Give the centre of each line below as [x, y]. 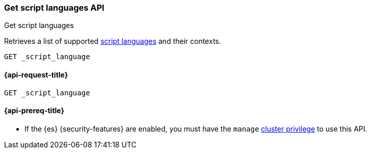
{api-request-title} [36, 74]
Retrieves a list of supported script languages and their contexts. [113, 41]
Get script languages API [54, 8]
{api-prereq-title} [34, 111]
